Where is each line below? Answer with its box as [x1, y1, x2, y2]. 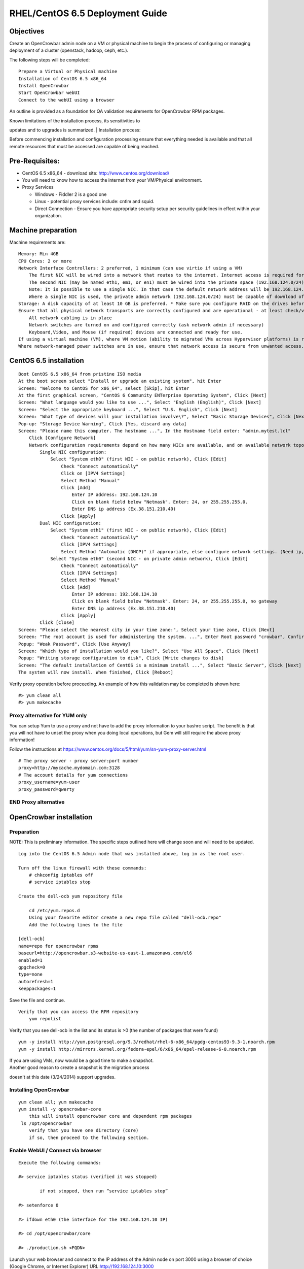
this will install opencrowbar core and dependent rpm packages [28, 1113, 192, 1119]
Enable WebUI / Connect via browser [9, 1147, 102, 1154]
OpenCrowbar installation [9, 813, 93, 821]
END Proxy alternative [9, 798, 65, 806]
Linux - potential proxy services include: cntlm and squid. [34, 198, 155, 205]
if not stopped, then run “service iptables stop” [40, 1188, 168, 1194]
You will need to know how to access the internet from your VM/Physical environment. [22, 177, 203, 183]
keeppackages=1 [18, 986, 56, 992]
